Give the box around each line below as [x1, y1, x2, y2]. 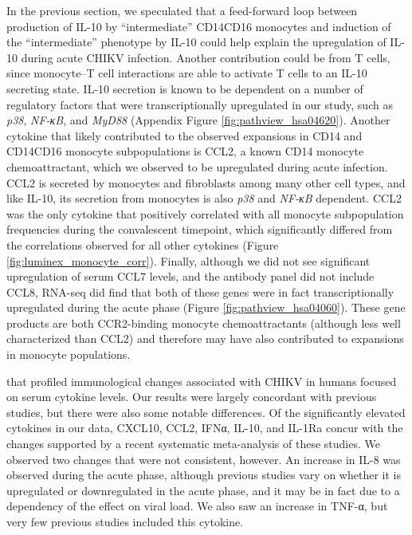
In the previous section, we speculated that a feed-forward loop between [6, 2, 358, 18]
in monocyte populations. [6, 346, 131, 363]
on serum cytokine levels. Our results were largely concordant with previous [6, 388, 377, 405]
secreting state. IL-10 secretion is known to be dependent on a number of [6, 80, 363, 96]
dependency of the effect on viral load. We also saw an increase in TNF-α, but [6, 498, 388, 514]
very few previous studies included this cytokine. [6, 513, 244, 529]
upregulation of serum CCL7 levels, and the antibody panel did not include [6, 268, 375, 285]
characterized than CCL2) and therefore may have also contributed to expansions [6, 330, 404, 347]
